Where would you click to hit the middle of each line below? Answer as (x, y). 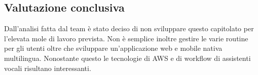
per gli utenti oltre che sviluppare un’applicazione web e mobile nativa (113, 48)
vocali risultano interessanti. (48, 68)
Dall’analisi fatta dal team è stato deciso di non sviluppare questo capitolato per (129, 28)
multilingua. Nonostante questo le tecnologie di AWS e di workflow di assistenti (127, 58)
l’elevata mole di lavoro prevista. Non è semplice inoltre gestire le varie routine (126, 38)
